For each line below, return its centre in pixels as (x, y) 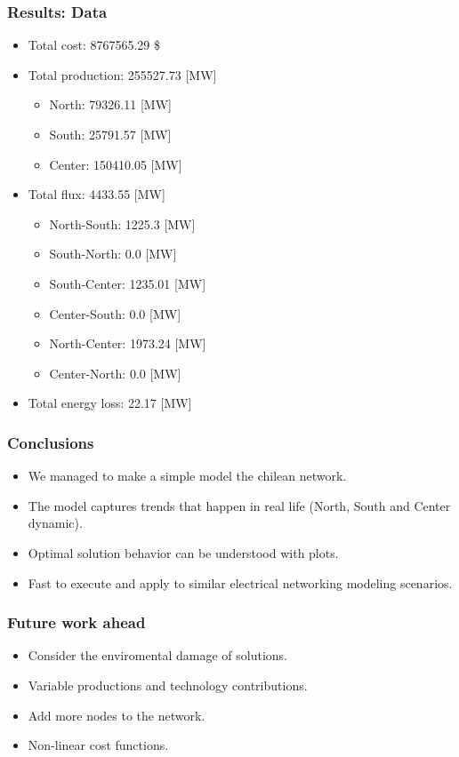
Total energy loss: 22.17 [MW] (110, 403)
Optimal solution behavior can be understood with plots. (183, 552)
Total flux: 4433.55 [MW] (97, 194)
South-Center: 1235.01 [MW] (128, 283)
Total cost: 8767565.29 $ (94, 45)
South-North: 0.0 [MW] (113, 254)
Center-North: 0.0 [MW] (115, 373)
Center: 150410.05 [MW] (116, 164)
